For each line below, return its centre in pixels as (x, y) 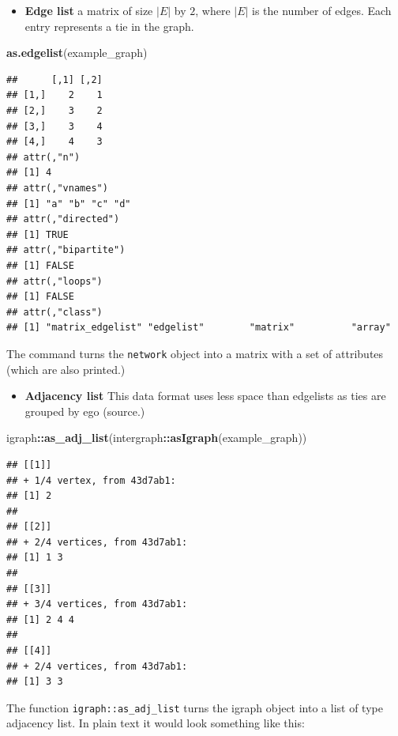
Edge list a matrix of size (89, 10)
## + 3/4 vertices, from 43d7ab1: (97, 604)
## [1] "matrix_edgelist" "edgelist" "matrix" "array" (199, 328)
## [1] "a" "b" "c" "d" (69, 204)
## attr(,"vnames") (57, 188)
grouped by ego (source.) (85, 411)
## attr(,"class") (54, 312)
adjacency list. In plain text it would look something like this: (156, 723)
